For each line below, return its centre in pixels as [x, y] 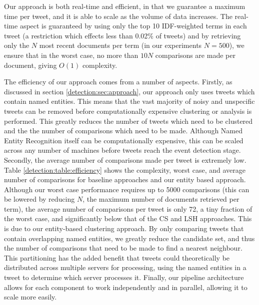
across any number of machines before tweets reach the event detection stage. [122, 150]
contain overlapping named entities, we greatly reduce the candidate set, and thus [129, 238]
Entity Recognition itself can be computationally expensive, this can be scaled [124, 140]
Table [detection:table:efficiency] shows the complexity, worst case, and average [125, 169]
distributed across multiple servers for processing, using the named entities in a [125, 267]
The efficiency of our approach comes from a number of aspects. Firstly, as [118, 82]
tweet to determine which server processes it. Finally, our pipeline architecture [124, 277]
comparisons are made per [195, 55]
